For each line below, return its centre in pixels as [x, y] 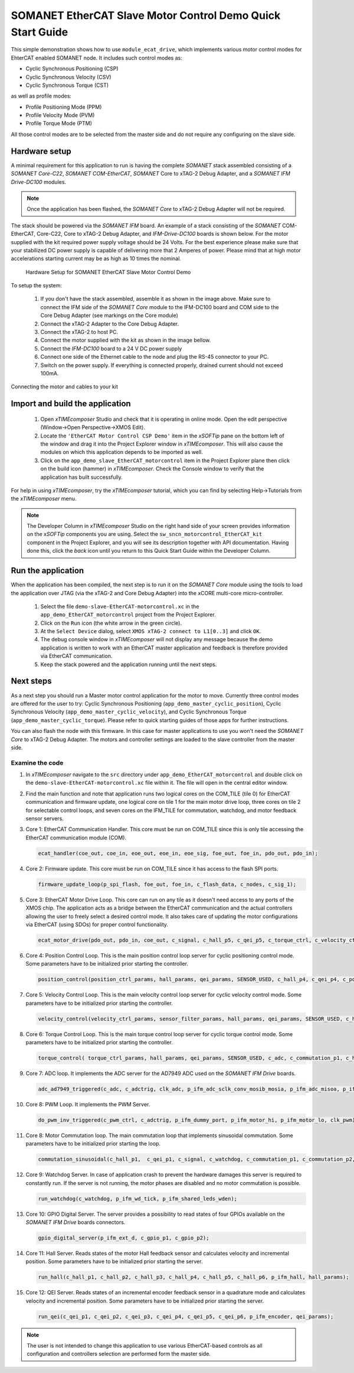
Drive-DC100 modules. [39, 182]
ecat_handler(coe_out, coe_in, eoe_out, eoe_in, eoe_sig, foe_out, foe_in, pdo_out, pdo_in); [178, 853]
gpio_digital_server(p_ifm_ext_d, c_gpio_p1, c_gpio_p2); [124, 1238]
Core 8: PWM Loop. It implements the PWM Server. [88, 1104]
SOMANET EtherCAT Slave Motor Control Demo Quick [146, 15]
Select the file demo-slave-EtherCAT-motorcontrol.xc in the [120, 606]
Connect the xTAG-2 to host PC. [79, 332]
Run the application [47, 571]
